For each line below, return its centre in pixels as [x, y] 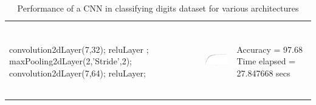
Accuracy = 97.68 [270, 49]
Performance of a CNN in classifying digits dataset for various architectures [158, 8]
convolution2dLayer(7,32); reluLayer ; [79, 49]
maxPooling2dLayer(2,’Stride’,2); [70, 61]
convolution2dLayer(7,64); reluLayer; [77, 73]
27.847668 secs [263, 73]
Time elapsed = [266, 61]
